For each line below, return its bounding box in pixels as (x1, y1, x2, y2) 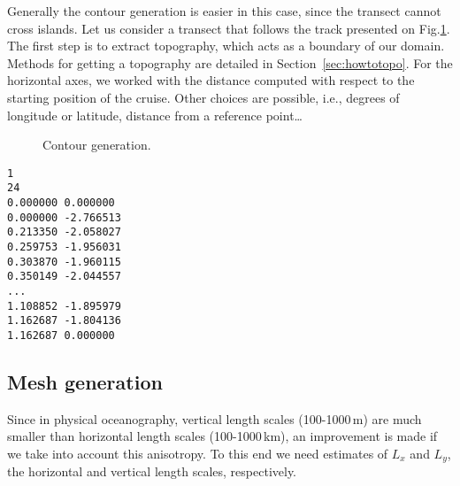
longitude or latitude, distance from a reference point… (7, 105, 303, 124)
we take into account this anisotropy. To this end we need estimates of (7, 444, 388, 463)
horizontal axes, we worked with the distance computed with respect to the (7, 71, 415, 89)
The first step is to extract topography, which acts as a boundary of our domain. (7, 36, 445, 55)
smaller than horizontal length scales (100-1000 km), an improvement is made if (7, 427, 438, 445)
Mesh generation (7, 368, 163, 396)
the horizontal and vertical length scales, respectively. (7, 462, 297, 481)
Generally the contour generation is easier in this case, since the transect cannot (7, 2, 441, 19)
